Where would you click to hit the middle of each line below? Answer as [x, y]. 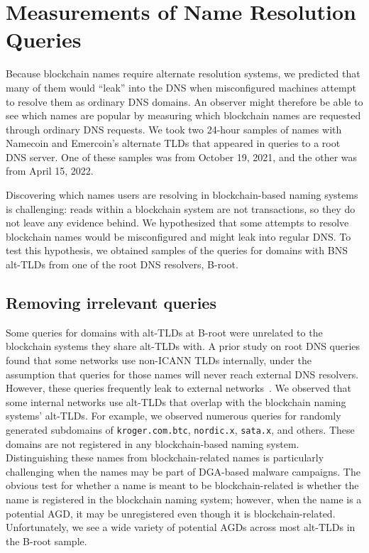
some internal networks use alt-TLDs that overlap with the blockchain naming [176, 401]
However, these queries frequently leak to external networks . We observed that [179, 388]
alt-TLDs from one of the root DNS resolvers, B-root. [122, 264]
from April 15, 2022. [50, 171]
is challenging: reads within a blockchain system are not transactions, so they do [181, 208]
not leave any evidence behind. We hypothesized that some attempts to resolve [177, 223]
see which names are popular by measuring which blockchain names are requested [183, 115]
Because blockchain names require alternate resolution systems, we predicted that [183, 73]
